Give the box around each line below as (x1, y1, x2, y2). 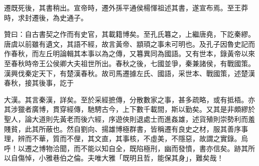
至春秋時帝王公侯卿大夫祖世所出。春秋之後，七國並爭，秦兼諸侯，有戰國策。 (4, 58, 255, 68)
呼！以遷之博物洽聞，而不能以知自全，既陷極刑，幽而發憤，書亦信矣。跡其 (4, 143, 248, 153)
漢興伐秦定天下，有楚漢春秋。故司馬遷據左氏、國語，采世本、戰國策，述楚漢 (4, 68, 255, 78)
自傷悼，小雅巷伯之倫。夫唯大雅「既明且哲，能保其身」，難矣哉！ (10, 153, 224, 163)
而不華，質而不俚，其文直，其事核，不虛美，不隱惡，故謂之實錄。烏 (24, 133, 248, 144)
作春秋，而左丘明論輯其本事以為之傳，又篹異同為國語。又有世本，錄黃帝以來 (4, 48, 255, 59)
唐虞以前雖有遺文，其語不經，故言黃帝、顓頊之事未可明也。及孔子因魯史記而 (4, 38, 255, 49)
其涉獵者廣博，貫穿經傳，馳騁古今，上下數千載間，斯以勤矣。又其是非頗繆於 (4, 104, 255, 114)
